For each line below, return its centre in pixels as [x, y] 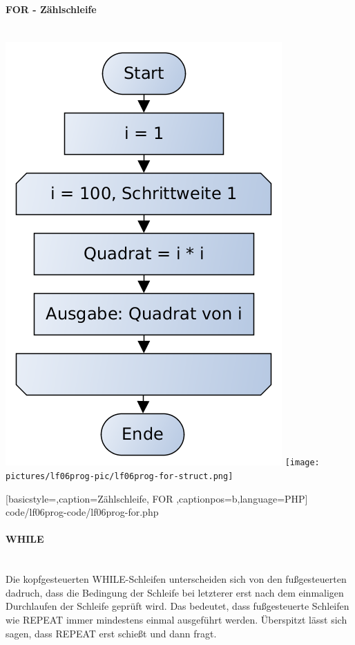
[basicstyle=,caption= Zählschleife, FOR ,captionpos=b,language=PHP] [157, 498]
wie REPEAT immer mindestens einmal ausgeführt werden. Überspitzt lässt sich [176, 620]
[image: [302, 463]
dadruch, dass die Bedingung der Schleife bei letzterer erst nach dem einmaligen [175, 592]
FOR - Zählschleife [51, 9]
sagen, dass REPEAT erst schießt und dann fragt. [111, 633]
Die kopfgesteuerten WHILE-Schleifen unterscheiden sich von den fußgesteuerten [176, 579]
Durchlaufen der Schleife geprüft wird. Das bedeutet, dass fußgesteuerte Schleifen [177, 606]
